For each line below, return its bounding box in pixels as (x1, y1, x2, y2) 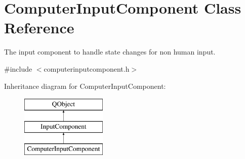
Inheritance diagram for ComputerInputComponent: (4, 80, 166, 91)
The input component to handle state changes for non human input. (4, 46, 216, 57)
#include (4, 63, 32, 74)
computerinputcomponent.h (44, 63, 130, 74)
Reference (4, 17, 74, 38)
